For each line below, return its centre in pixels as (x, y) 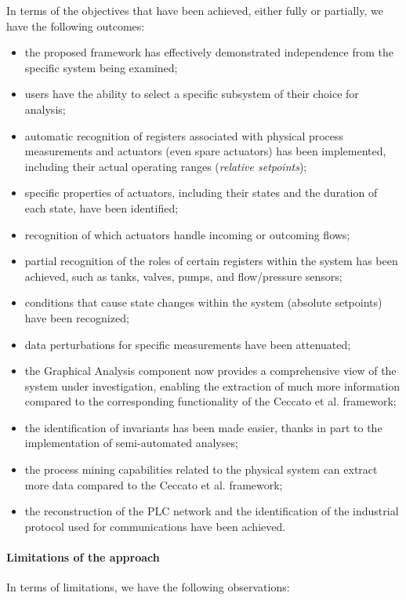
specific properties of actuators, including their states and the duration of (201, 193)
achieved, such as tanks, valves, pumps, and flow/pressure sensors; (183, 276)
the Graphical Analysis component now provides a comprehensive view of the (210, 371)
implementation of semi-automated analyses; (131, 443)
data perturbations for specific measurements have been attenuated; (188, 344)
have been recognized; (77, 317)
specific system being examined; (101, 67)
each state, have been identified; (101, 207)
